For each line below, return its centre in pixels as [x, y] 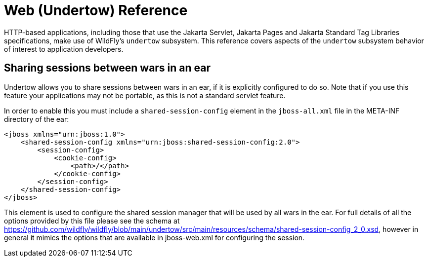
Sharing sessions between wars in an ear [107, 68]
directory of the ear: [37, 119]
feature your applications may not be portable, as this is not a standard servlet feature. [145, 95]
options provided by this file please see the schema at [92, 221]
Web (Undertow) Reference [96, 10]
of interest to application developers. [64, 49]
